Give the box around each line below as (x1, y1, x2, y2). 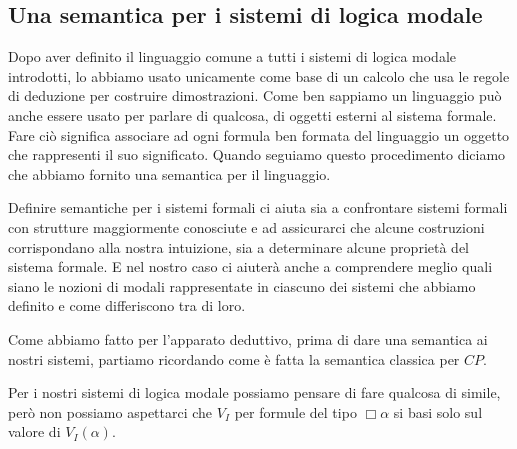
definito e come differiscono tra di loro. (8, 295, 246, 316)
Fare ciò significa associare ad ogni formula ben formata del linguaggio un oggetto (8, 124, 510, 145)
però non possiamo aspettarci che (8, 401, 213, 422)
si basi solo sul (393, 401, 483, 422)
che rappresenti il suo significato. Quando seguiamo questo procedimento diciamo (8, 144, 506, 165)
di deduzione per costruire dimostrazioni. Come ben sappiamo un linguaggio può (8, 85, 502, 106)
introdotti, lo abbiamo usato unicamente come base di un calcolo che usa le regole (8, 65, 510, 86)
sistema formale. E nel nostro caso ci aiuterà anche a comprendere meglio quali (8, 256, 493, 277)
